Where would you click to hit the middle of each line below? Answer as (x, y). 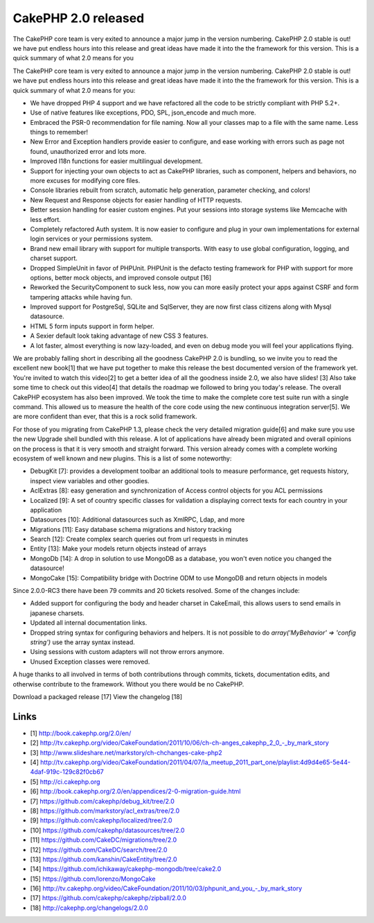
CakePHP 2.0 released (79, 18)
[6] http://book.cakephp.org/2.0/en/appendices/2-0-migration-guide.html (135, 791)
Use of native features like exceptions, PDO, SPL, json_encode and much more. (143, 113)
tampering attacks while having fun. (81, 297)
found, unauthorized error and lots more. (88, 151)
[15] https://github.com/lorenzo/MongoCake (93, 879)
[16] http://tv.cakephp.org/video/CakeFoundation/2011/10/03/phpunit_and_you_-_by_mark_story (166, 888)
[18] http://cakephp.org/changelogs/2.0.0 (89, 908)
